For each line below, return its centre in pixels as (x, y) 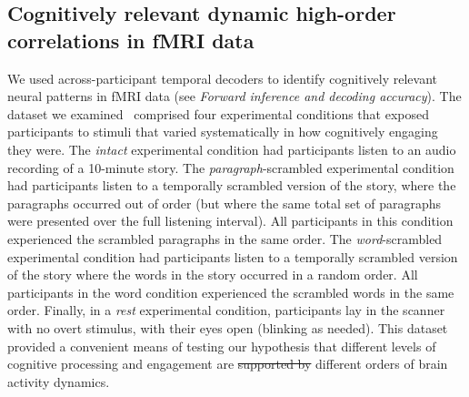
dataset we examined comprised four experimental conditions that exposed (218, 113)
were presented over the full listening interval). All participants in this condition (230, 221)
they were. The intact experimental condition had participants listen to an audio (232, 149)
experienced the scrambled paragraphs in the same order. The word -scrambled (225, 238)
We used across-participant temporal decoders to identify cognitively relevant (223, 78)
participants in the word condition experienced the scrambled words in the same (231, 292)
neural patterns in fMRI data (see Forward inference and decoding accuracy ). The (234, 96)
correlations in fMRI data (131, 40)
